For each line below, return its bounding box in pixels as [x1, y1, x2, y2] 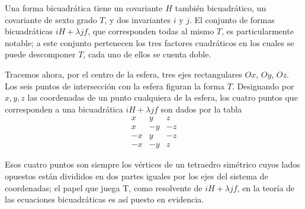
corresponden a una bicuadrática [5, 102, 123, 115]
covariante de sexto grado [5, 13, 97, 25]
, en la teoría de [237, 181, 295, 194]
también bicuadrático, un [175, 2, 267, 14]
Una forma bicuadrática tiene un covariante [5, 2, 163, 14]
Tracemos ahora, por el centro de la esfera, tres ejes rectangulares [5, 67, 242, 80]
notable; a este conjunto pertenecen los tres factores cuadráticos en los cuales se [5, 36, 294, 49]
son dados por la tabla [160, 102, 242, 115]
